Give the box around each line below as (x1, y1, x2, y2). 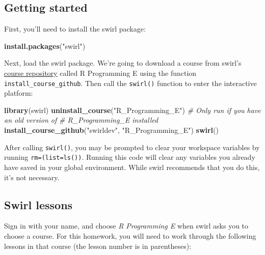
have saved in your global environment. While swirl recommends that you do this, (4, 161, 260, 172)
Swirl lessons (4, 196, 73, 212)
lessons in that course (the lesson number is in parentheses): (4, 240, 192, 251)
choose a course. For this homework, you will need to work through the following (4, 230, 256, 241)
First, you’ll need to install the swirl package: (4, 23, 146, 34)
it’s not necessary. (4, 172, 60, 182)
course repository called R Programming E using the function (4, 67, 197, 78)
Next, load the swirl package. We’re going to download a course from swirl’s (4, 58, 242, 68)
